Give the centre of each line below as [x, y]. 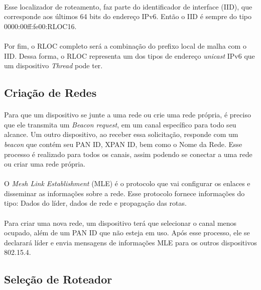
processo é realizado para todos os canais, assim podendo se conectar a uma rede [128, 154]
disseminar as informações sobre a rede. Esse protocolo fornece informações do [124, 193]
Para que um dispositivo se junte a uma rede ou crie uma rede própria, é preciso [127, 115]
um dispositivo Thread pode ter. [53, 65]
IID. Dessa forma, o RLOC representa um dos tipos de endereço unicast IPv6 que [129, 55]
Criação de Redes [50, 93]
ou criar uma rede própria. [45, 164]
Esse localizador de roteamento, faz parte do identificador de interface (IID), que [128, 6]
